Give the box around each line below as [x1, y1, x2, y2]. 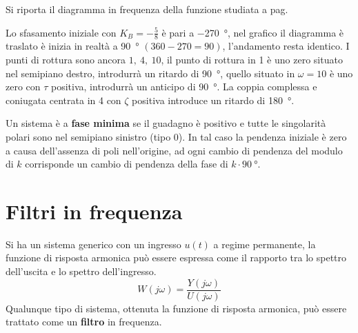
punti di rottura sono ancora [6, 52, 126, 67]
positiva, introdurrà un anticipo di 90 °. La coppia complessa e [51, 79, 317, 94]
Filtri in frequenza [6, 196, 183, 225]
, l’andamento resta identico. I [222, 39, 350, 53]
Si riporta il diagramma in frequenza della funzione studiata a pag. [6, 2, 288, 16]
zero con [6, 79, 41, 94]
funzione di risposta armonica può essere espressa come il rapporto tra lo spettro [6, 250, 347, 265]
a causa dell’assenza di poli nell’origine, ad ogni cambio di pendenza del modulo [6, 143, 343, 157]
